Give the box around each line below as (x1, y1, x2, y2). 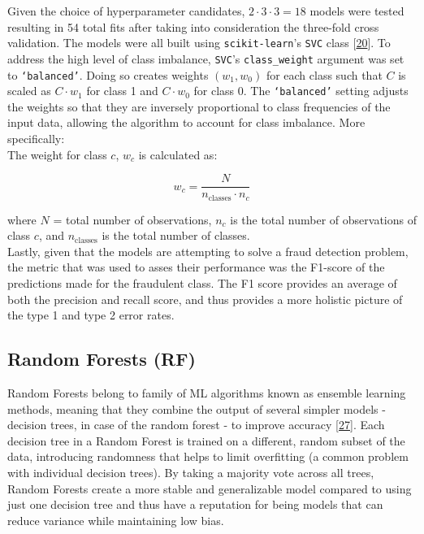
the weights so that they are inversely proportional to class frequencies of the (7, 98, 391, 115)
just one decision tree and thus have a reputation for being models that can (7, 496, 383, 513)
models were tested (309, 2, 405, 19)
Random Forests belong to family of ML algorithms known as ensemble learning (7, 384, 406, 402)
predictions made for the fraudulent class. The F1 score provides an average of (7, 275, 397, 292)
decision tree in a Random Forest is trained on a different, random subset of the (7, 432, 405, 449)
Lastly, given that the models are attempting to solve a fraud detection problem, (7, 242, 409, 259)
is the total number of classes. (102, 227, 250, 244)
